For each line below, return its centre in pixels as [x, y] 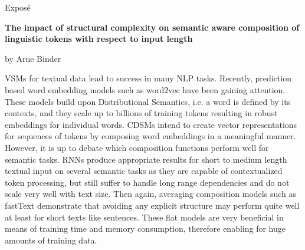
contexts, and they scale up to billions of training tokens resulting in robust [141, 113]
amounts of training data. [51, 240]
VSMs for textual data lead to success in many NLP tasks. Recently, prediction [148, 78]
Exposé [18, 7]
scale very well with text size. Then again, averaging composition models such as [150, 194]
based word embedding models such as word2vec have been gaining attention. [145, 89]
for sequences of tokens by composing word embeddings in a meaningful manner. [150, 136]
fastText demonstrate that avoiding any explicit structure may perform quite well [152, 205]
